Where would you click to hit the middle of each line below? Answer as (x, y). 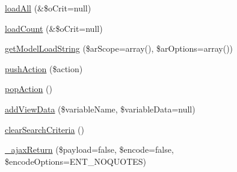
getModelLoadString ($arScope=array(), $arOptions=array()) (119, 48)
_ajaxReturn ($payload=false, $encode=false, (89, 149)
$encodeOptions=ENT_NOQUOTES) (76, 161)
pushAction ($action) (44, 68)
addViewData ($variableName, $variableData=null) (100, 109)
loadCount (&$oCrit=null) (54, 28)
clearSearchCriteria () (45, 129)
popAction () (29, 89)
